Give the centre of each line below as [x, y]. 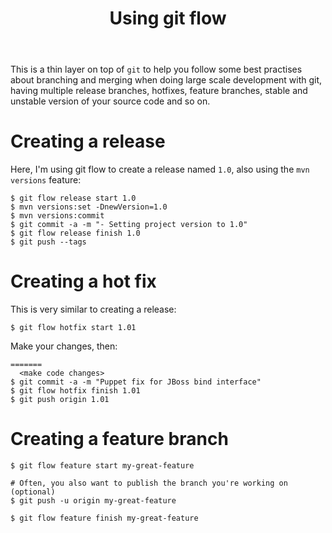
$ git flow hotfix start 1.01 [73, 328]
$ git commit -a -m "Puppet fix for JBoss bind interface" [136, 382]
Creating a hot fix [83, 281]
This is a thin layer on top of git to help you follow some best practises [156, 69]
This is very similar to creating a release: [93, 309]
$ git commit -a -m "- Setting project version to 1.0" [129, 225]
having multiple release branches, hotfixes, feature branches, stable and [159, 91]
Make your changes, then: [64, 346]
